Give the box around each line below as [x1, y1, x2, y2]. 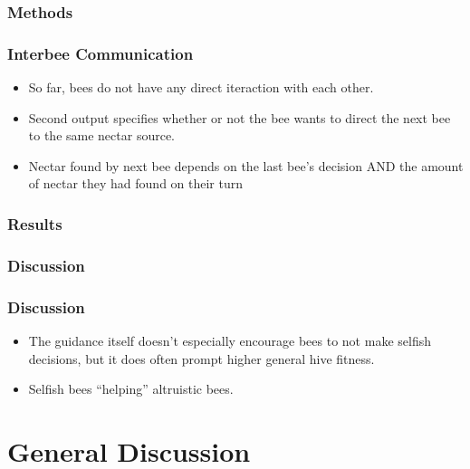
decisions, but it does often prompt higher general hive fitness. [28, 349, 375, 368]
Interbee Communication [7, 42, 194, 64]
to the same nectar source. [28, 126, 175, 145]
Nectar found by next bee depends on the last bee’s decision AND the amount [28, 156, 464, 175]
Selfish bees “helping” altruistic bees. [28, 379, 234, 398]
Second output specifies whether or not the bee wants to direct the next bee [28, 108, 451, 127]
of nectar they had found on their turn [28, 174, 244, 193]
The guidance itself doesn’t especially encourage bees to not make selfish [28, 330, 431, 349]
